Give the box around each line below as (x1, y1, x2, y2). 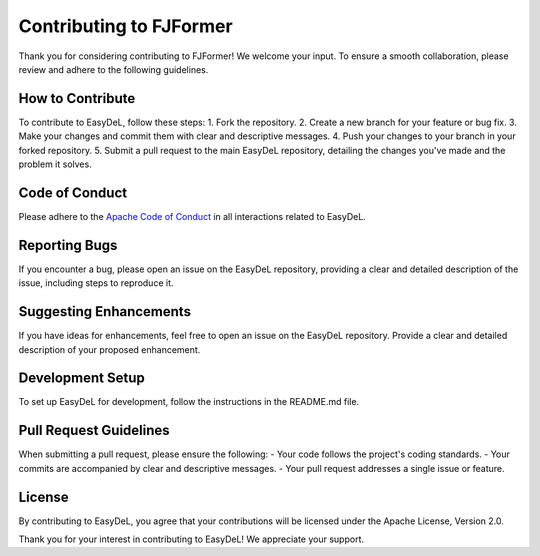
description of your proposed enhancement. (18, 343, 201, 355)
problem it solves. (18, 158, 92, 170)
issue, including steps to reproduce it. (18, 277, 174, 289)
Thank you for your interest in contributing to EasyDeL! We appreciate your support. (18, 533, 365, 545)
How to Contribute (18, 90, 136, 107)
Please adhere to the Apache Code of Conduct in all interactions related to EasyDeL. (18, 210, 367, 222)
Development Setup (18, 370, 145, 387)
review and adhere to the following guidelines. (18, 63, 209, 75)
